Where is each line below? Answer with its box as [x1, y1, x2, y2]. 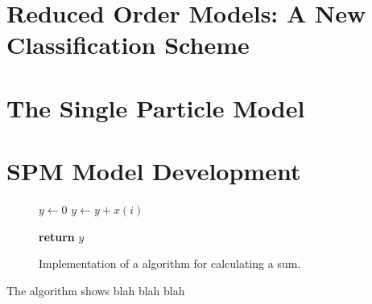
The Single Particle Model [6, 91, 305, 124]
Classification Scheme [6, 28, 250, 61]
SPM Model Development [6, 154, 301, 187]
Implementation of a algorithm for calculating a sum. [39, 255, 301, 272]
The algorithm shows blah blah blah [6, 281, 185, 298]
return [39, 228, 75, 244]
